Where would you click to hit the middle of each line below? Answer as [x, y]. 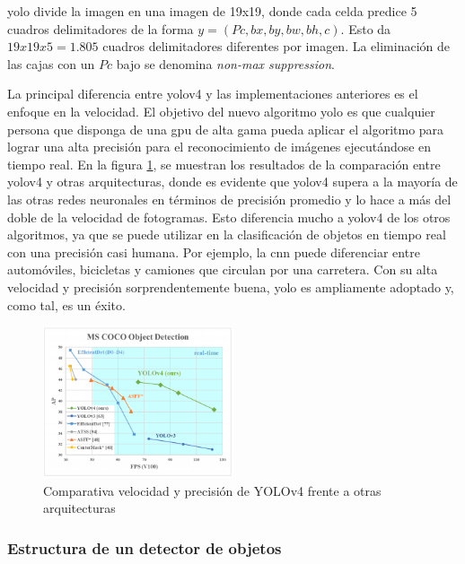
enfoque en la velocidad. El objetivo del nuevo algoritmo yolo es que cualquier [221, 111]
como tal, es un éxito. [66, 304]
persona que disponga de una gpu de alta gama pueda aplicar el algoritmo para [226, 129]
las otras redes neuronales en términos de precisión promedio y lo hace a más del [229, 199]
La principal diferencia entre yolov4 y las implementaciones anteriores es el [213, 94]
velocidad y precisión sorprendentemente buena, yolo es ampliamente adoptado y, [231, 286]
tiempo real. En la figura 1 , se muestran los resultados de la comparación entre [224, 164]
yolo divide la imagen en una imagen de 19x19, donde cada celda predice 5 [212, 11]
